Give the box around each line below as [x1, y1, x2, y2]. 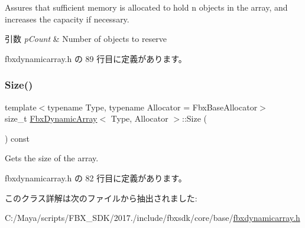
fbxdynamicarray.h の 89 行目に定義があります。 [5, 52, 187, 64]
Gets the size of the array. [5, 152, 99, 164]
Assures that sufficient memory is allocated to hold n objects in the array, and [5, 1, 288, 13]
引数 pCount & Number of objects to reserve [5, 32, 167, 45]
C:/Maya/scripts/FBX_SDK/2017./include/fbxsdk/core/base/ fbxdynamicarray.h [5, 211, 300, 224]
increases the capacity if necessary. [5, 12, 129, 25]
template [5, 100, 37, 113]
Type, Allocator [111, 112, 168, 125]
